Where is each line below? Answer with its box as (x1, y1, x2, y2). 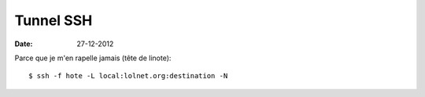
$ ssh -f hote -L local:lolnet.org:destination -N (28, 71, 228, 81)
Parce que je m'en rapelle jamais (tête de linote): (14, 53, 172, 63)
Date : (14, 39, 33, 48)
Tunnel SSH (14, 12, 93, 29)
